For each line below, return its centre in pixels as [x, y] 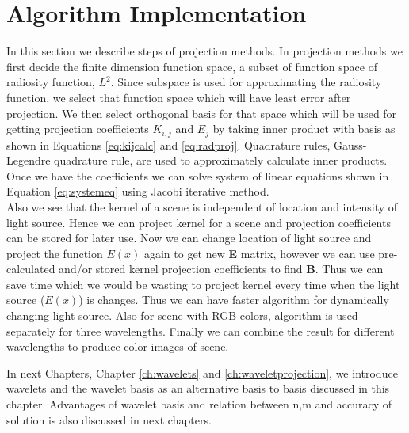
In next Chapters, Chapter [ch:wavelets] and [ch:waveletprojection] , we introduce [202, 372]
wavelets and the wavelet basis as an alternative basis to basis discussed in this [198, 388]
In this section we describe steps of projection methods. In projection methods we [204, 51]
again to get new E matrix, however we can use [259, 253]
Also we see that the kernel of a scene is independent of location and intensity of [202, 206]
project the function [55, 253]
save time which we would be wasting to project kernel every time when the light [203, 284]
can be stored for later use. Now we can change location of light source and [189, 238]
